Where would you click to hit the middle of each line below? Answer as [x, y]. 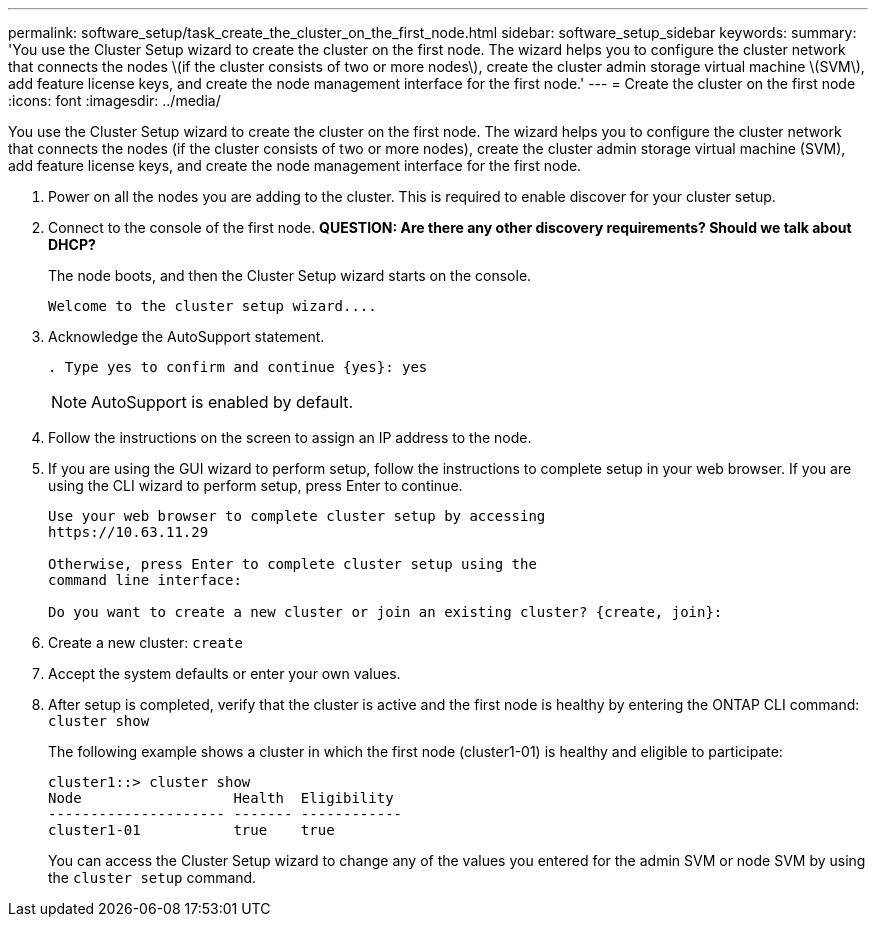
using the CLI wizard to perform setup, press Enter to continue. [255, 485]
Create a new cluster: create [145, 642]
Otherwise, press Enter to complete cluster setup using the [292, 564]
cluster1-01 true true [191, 830]
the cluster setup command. [152, 877]
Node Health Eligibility [221, 798]
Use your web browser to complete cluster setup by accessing [297, 516]
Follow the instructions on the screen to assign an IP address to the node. [290, 437]
